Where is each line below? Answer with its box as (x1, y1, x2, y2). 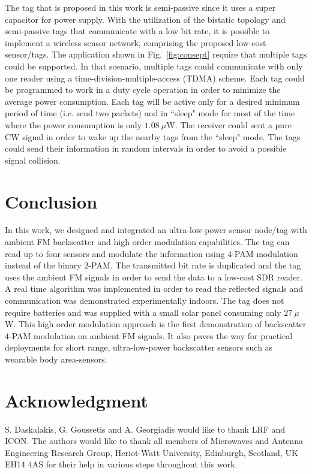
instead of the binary (5, 259, 82, 271)
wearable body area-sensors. (5, 352, 107, 365)
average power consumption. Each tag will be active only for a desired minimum (5, 95, 300, 107)
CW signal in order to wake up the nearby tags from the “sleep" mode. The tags (5, 130, 301, 143)
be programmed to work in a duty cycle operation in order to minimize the (5, 83, 281, 96)
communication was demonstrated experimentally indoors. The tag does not (5, 294, 284, 306)
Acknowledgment (5, 388, 148, 412)
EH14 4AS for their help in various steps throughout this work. (5, 458, 238, 470)
